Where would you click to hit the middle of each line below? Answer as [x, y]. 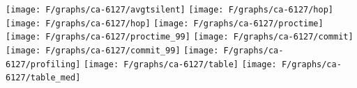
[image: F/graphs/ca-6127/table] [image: [180, 64]
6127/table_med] [43, 78]
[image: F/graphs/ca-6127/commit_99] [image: [112, 50]
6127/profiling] [43, 64]
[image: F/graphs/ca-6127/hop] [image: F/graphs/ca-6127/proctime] [165, 23]
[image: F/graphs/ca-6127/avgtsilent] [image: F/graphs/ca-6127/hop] [169, 10]
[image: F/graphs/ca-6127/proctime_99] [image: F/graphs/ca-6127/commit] [180, 37]
